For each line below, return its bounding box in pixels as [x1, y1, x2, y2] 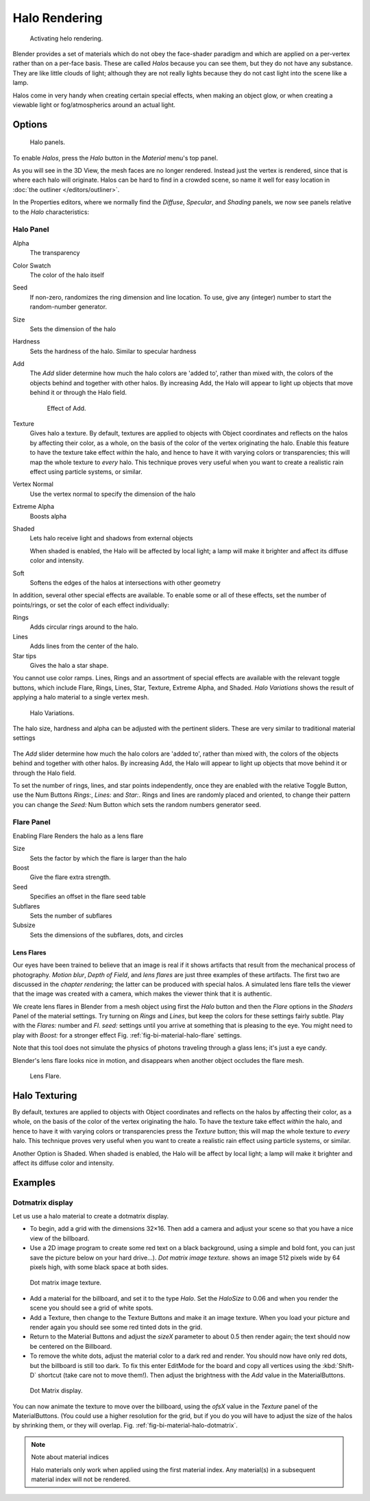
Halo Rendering [12, 10, 103, 25]
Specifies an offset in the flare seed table [29, 892, 147, 901]
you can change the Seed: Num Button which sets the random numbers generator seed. [12, 800, 262, 808]
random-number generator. [29, 302, 108, 311]
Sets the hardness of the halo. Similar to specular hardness [29, 347, 197, 355]
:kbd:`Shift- [322, 1361, 354, 1369]
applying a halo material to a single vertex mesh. [12, 693, 149, 701]
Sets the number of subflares [29, 911, 112, 920]
